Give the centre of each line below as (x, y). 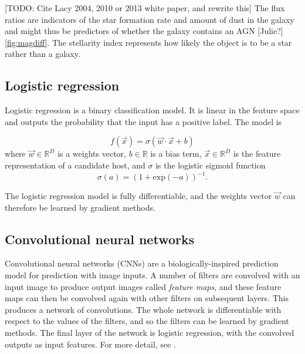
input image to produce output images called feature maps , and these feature (143, 286)
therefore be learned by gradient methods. (80, 207)
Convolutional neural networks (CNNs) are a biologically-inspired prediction (142, 263)
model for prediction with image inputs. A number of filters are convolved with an (152, 275)
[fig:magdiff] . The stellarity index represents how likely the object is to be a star (148, 42)
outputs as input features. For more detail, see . (90, 344)
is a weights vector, (92, 154)
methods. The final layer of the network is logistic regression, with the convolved (150, 332)
